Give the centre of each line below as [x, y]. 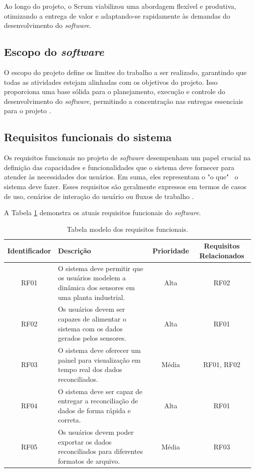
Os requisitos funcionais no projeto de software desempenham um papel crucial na [127, 158]
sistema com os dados [90, 328]
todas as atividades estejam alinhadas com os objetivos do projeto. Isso [111, 82]
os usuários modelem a [92, 278]
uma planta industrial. [91, 297]
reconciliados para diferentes [101, 451]
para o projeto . [27, 111]
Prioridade [171, 251]
